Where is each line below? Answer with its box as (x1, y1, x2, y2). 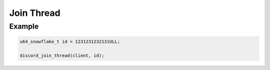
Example (9, 22, 39, 31)
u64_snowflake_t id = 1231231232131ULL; (19, 39, 120, 44)
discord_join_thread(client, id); (19, 53, 104, 58)
